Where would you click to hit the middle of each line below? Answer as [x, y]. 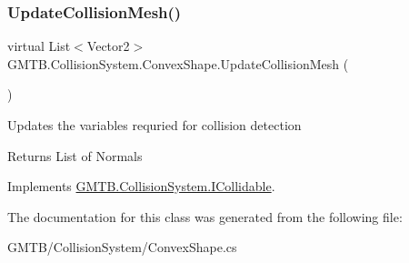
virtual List [39, 46]
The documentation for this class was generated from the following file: [205, 216]
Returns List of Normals [75, 155]
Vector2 [108, 46]
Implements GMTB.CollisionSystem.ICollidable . [141, 186]
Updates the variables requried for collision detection [155, 125]
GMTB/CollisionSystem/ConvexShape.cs [122, 247]
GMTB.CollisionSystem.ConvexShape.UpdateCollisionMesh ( [178, 63]
